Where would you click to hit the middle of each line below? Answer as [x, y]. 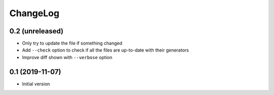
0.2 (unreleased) [36, 31]
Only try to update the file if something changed [72, 43]
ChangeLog [34, 13]
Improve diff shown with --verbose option [67, 57]
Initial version [36, 84]
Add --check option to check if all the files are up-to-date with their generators [106, 50]
